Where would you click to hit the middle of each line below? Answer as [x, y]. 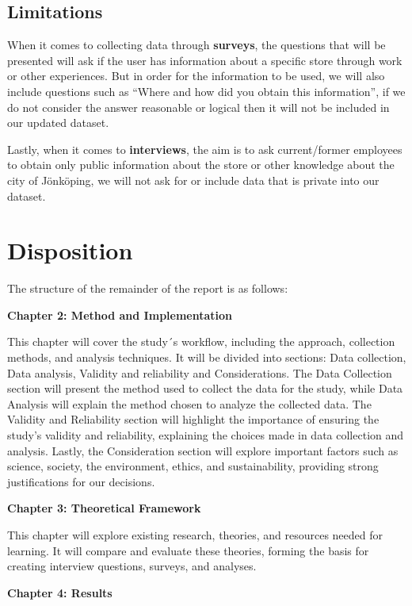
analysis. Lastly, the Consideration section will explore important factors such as [203, 450]
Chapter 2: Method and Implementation [120, 315]
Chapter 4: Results [60, 592]
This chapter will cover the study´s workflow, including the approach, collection [201, 341]
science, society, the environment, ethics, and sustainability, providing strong [193, 466]
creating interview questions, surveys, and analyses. [132, 566]
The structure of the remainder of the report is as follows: [148, 288]
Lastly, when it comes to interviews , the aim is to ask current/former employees [205, 149]
